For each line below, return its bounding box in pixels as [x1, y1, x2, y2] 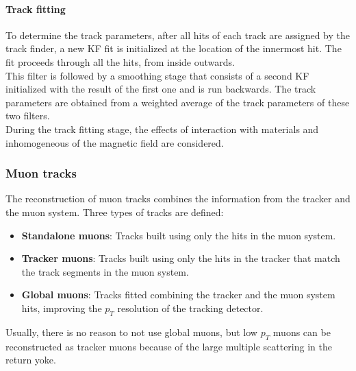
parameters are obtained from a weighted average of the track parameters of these [5, 95, 350, 109]
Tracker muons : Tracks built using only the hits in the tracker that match [21, 251, 340, 265]
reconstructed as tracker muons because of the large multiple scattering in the [5, 339, 332, 353]
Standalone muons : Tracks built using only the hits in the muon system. [21, 228, 336, 242]
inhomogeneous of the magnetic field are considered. [5, 135, 224, 149]
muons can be [272, 324, 331, 339]
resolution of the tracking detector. [117, 300, 264, 315]
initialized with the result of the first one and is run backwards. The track [5, 82, 316, 96]
